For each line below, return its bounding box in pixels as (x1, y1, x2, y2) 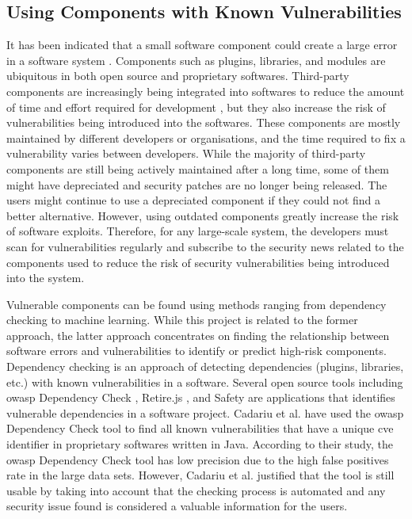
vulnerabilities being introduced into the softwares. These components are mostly (6, 114, 401, 131)
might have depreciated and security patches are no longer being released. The (6, 176, 387, 193)
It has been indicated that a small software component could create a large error (6, 36, 398, 53)
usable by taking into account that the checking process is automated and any (6, 482, 386, 498)
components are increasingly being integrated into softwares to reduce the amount (6, 82, 405, 99)
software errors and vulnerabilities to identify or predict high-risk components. (6, 342, 387, 359)
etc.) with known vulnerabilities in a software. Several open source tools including (6, 373, 403, 390)
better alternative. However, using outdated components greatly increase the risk (6, 207, 399, 223)
